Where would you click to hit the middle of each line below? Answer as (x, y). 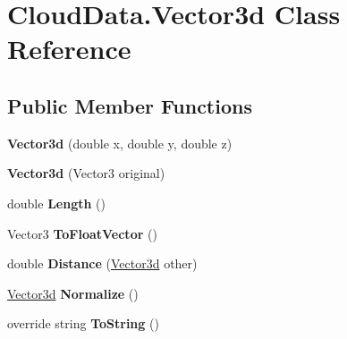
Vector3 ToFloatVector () (82, 233)
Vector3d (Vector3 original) (86, 173)
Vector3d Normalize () (73, 293)
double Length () (56, 203)
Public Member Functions (130, 105)
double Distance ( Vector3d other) (102, 263)
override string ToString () (83, 323)
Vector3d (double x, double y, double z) (120, 143)
